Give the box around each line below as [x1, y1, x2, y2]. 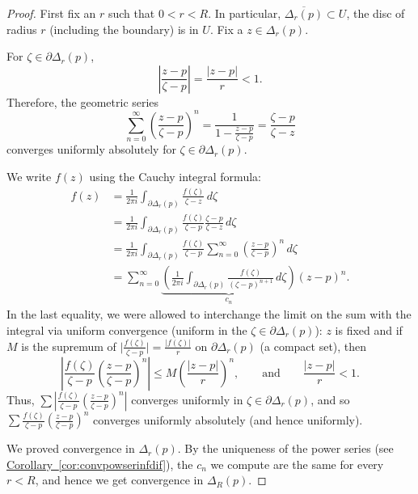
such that [108, 5, 155, 21]
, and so [310, 391, 350, 407]
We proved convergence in [6, 440, 135, 457]
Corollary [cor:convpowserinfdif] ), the [6, 455, 193, 472]
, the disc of [346, 5, 405, 21]
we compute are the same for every [210, 455, 384, 472]
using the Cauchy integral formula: [89, 168, 261, 185]
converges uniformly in [131, 391, 243, 407]
